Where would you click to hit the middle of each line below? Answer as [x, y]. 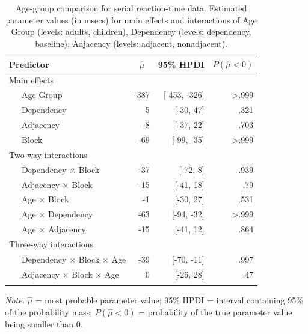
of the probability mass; [49, 311]
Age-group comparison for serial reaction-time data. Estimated [131, 8]
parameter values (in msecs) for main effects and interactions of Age [131, 20]
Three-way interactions [51, 244]
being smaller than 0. [44, 323]
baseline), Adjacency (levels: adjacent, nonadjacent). [131, 43]
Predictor [29, 64]
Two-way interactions [48, 154]
